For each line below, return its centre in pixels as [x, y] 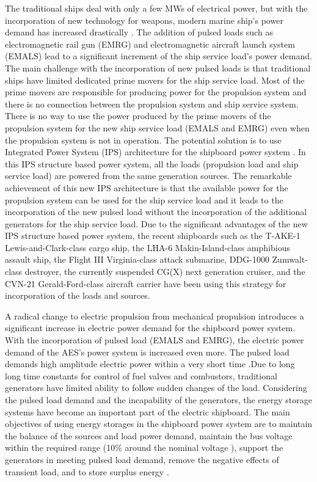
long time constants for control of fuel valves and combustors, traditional [141, 375]
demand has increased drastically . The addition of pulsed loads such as [139, 32]
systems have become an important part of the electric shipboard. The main [148, 411]
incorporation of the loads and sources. [78, 295]
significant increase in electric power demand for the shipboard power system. [150, 328]
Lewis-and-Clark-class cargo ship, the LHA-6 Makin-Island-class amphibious [148, 247]
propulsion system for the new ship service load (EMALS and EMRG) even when [157, 127]
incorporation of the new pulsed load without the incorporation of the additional [156, 212]
